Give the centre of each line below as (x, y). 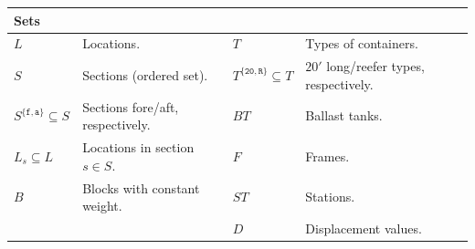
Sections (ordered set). (145, 74)
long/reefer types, (375, 66)
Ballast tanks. (344, 115)
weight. (102, 206)
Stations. (330, 197)
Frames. (327, 156)
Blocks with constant (141, 187)
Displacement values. (364, 228)
